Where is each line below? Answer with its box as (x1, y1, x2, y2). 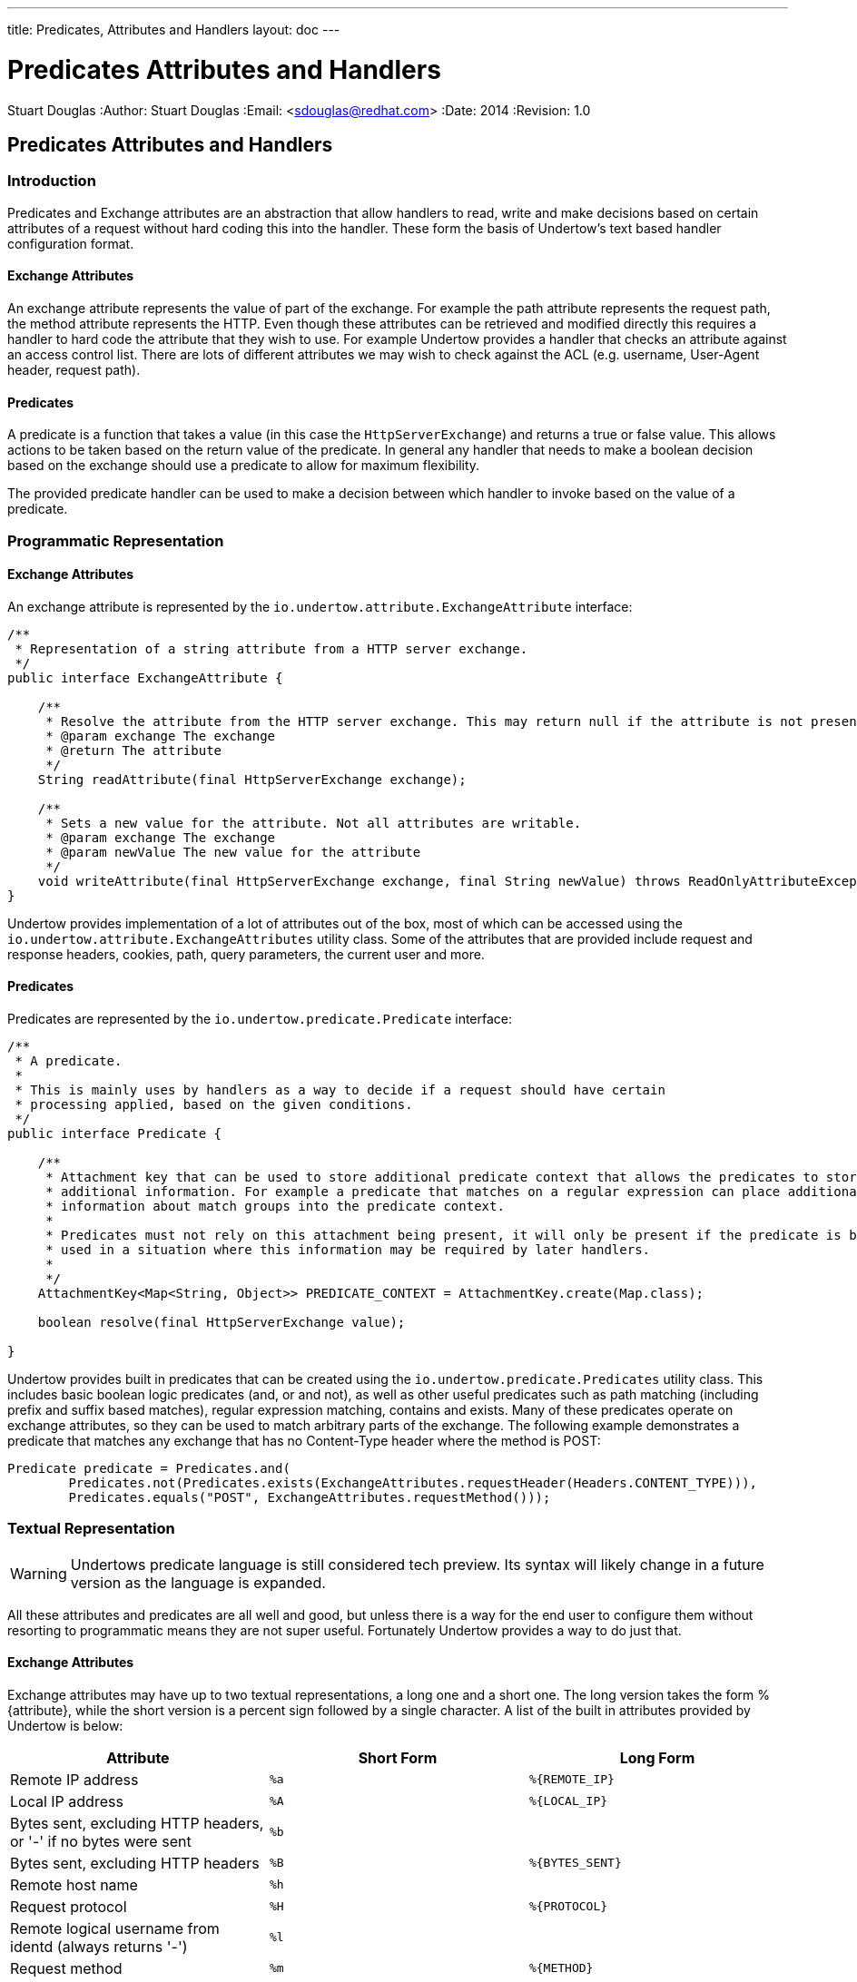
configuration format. (7, 235, 134, 251)
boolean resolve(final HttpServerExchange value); (37, 1314, 406, 1330)
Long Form (619, 1748, 695, 1767)
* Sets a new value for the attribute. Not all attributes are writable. (45, 815, 582, 830)
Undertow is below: (7, 1717, 123, 1733)
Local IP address (10, 1791, 123, 1810)
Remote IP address (10, 1770, 139, 1789)
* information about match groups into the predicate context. (45, 1198, 505, 1213)
